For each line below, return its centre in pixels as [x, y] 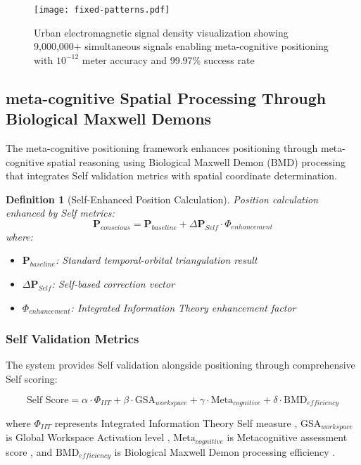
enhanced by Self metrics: [60, 213]
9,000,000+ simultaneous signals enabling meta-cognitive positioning [181, 46]
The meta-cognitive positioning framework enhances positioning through [162, 148]
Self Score [47, 400]
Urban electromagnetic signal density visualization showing [161, 32]
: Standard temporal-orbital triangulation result [156, 260]
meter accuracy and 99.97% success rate [168, 59]
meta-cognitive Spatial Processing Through [166, 97]
